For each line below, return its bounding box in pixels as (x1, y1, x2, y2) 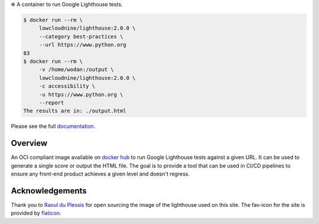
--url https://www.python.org (38, 41, 126, 48)
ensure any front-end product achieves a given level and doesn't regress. (11, 170, 190, 177)
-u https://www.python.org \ (38, 91, 123, 98)
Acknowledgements (11, 186, 87, 196)
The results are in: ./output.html (23, 108, 126, 115)
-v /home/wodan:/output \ (38, 66, 115, 73)
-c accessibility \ (38, 83, 96, 90)
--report (38, 99, 64, 106)
